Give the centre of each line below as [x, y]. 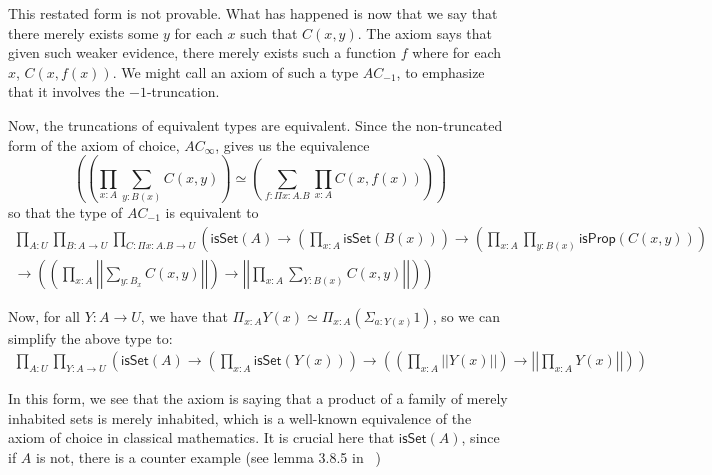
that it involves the [66, 91]
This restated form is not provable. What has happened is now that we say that [253, 13]
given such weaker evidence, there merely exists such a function [202, 52]
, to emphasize [440, 71]
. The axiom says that [425, 32]
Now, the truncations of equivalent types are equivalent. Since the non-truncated [255, 124]
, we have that [184, 315]
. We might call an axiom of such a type [235, 71]
